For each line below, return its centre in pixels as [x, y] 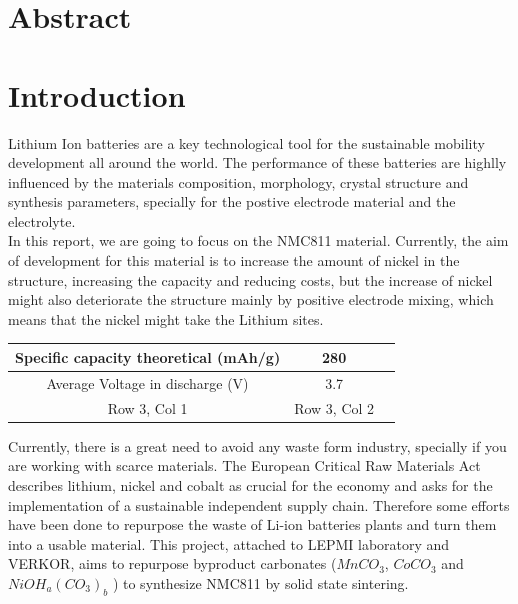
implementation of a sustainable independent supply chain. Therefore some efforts [259, 504]
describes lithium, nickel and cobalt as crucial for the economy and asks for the [250, 484]
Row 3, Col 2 [334, 407]
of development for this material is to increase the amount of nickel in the [234, 260]
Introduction [97, 94]
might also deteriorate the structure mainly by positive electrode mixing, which [251, 299]
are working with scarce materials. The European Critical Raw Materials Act [244, 465]
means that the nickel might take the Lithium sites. [166, 318]
